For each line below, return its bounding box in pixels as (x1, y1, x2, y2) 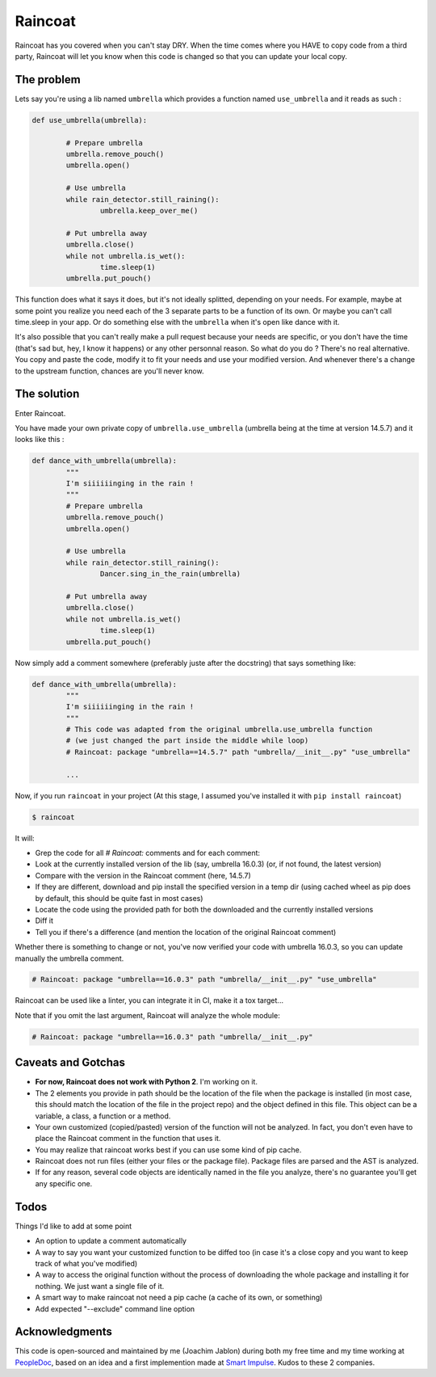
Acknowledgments (15, 1325, 113, 1339)
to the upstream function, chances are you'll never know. (15, 366, 205, 376)
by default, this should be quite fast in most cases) (35, 893, 203, 903)
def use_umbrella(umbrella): (31, 116, 148, 124)
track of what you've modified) (35, 1258, 138, 1268)
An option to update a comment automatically (35, 1236, 187, 1246)
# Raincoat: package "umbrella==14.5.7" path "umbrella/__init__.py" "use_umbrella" (65, 747, 411, 756)
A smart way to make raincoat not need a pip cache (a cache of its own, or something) (35, 1293, 323, 1303)
